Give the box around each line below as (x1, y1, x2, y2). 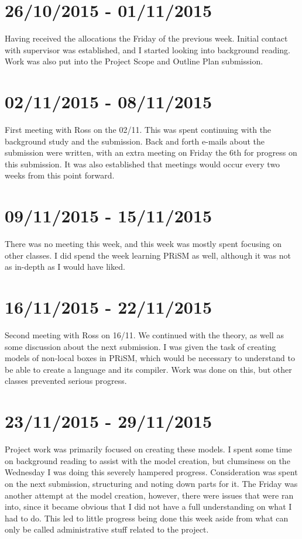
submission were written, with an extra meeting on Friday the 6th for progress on (5, 146, 297, 159)
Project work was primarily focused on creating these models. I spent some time (5, 443, 292, 455)
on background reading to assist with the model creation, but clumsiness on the (5, 454, 290, 466)
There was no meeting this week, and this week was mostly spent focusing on (5, 238, 282, 250)
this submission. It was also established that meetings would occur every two (5, 157, 280, 170)
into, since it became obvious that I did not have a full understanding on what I (5, 500, 292, 513)
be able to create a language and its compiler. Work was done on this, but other (5, 363, 292, 375)
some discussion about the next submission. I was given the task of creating (5, 340, 276, 352)
